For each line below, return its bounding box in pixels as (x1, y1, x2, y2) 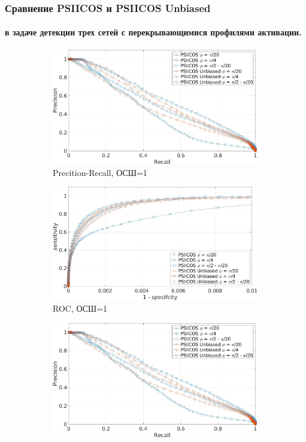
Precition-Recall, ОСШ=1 (53, 166, 147, 178)
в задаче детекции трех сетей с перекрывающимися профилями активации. (5, 26, 302, 38)
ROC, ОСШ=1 (53, 302, 108, 315)
